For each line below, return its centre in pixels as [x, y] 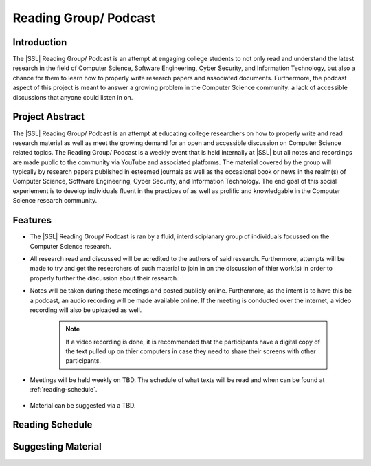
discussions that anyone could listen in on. [73, 97]
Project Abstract [49, 117]
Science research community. [55, 201]
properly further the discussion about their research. [104, 278]
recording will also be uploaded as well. [86, 310]
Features [32, 220]
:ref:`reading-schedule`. [64, 390]
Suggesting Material [57, 447]
